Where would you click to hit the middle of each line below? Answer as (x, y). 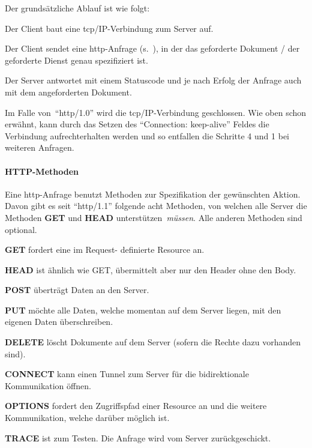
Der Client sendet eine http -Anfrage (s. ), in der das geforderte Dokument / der (152, 48)
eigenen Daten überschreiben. (59, 322)
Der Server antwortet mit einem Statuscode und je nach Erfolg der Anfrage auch (153, 80)
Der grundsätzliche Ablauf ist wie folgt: (77, 8)
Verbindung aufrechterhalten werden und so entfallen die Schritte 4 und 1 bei (147, 135)
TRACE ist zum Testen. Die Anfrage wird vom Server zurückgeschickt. (138, 437)
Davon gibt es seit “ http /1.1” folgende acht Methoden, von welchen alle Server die (156, 206)
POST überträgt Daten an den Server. (77, 290)
